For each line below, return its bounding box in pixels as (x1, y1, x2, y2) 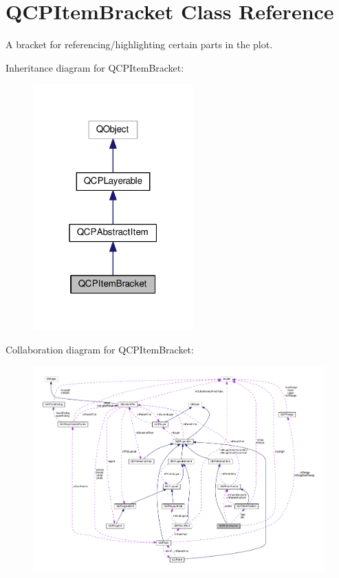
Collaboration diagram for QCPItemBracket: (6, 342, 194, 357)
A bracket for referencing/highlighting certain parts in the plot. (6, 37, 273, 52)
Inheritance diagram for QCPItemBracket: (6, 60, 184, 74)
